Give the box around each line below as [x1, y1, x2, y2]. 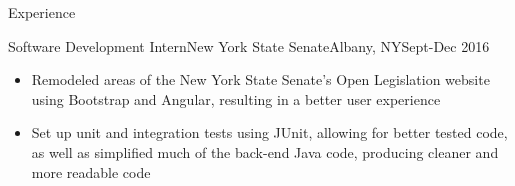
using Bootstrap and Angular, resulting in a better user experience [31, 88, 441, 109]
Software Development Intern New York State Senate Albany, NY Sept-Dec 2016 [8, 35, 490, 56]
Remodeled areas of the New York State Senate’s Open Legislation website [31, 69, 490, 90]
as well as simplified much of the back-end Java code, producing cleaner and [31, 141, 499, 162]
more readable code [31, 161, 151, 182]
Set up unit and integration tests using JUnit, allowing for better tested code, [31, 122, 508, 143]
